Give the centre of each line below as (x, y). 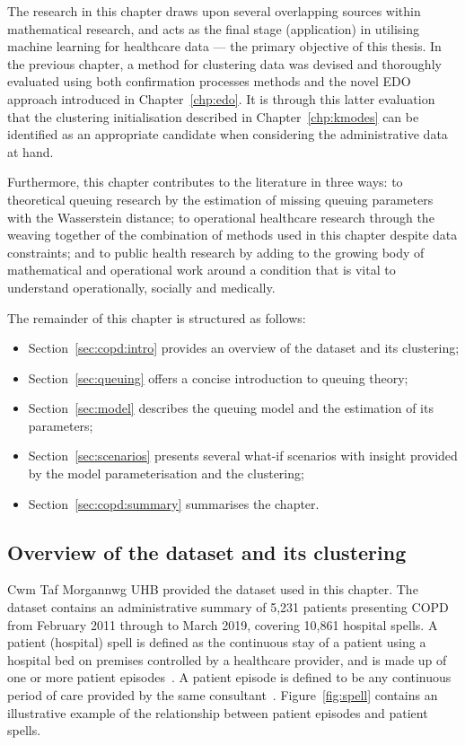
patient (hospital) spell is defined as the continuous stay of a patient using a (217, 642)
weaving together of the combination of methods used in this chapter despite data (232, 235)
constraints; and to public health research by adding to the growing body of (216, 252)
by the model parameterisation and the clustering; (166, 473)
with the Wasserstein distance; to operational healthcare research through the (221, 217)
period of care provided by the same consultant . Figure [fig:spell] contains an (223, 695)
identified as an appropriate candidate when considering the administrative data (228, 134)
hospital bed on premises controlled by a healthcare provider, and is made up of (227, 659)
